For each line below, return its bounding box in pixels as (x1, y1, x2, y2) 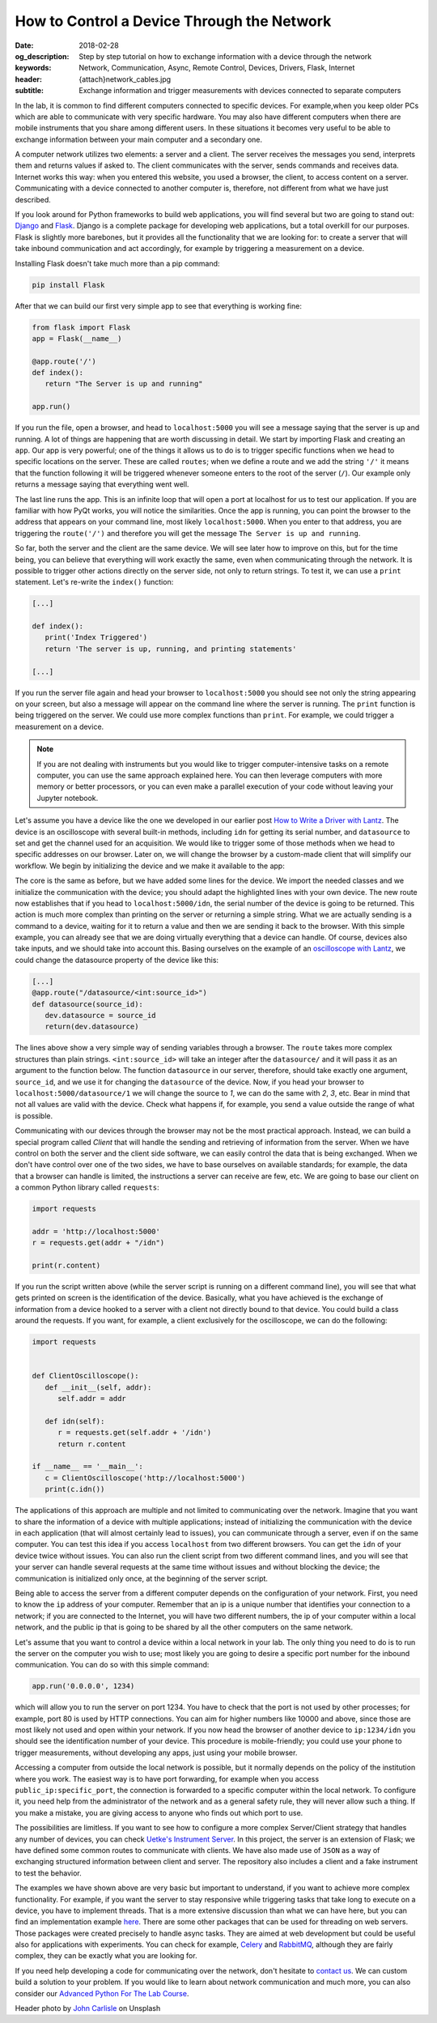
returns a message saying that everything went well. (15, 479, 189, 489)
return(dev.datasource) (45, 1022, 139, 1032)
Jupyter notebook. (36, 793, 99, 803)
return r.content (57, 1439, 127, 1449)
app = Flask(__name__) (32, 334, 122, 343)
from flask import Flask (32, 322, 131, 332)
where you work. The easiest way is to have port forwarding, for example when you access (15, 1774, 320, 1783)
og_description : (15, 51, 70, 61)
